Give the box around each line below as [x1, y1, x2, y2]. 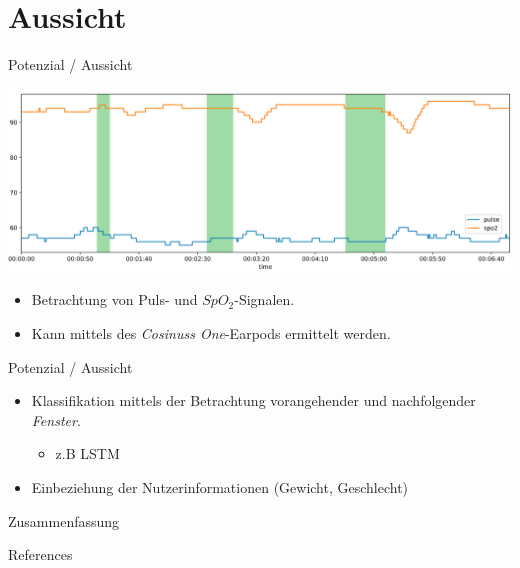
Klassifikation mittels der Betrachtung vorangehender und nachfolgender [31, 390, 476, 411]
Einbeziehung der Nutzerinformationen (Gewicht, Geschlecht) [31, 476, 409, 497]
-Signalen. [234, 289, 295, 310]
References [8, 544, 73, 565]
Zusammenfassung [8, 510, 120, 531]
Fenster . [31, 409, 81, 430]
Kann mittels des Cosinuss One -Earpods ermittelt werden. [31, 323, 391, 343]
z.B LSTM [55, 443, 120, 464]
